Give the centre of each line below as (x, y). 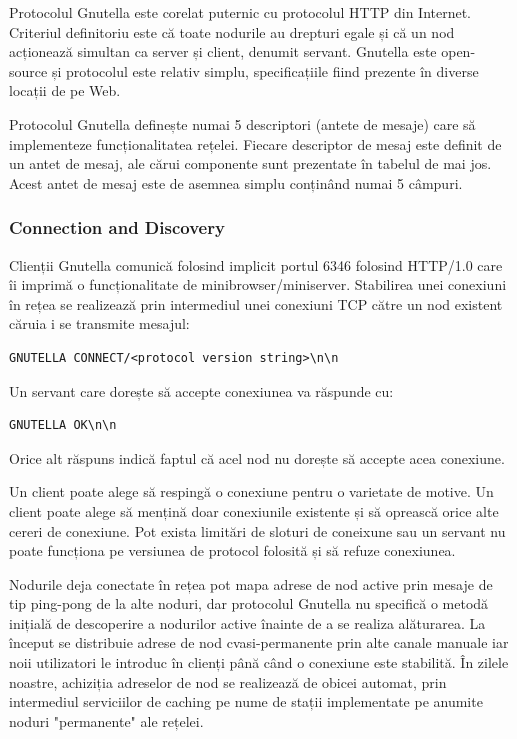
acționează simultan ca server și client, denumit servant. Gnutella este (223, 51)
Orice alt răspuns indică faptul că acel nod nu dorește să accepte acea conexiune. (257, 457)
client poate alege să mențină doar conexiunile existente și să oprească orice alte (254, 510)
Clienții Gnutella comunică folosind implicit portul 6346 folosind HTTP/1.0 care (256, 264)
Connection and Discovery (117, 227)
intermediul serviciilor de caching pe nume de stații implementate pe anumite (246, 701)
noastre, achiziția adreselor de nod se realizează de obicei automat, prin (228, 681)
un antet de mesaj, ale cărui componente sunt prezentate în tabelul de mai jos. (250, 163)
